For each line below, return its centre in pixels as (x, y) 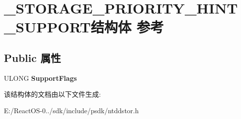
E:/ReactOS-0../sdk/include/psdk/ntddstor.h (71, 110)
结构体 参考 (127, 27)
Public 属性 (32, 57)
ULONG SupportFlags (40, 78)
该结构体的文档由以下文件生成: (52, 94)
